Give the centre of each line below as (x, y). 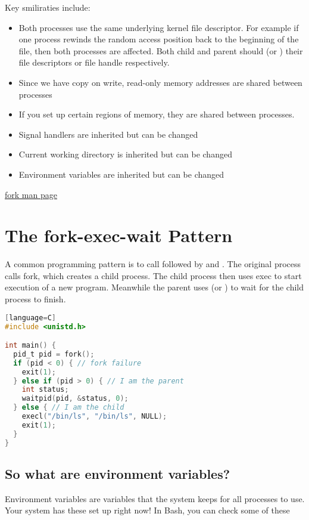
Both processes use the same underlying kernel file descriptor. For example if (159, 27)
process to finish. (35, 299)
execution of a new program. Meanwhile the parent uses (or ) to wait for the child (154, 287)
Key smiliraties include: (48, 7)
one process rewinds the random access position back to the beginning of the (159, 39)
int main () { (30, 346)
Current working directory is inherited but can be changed (125, 154)
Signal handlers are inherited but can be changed (108, 134)
